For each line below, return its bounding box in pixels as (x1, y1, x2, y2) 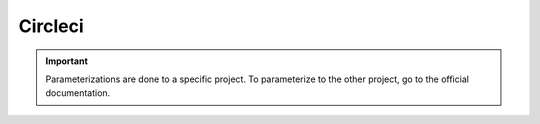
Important (45, 55, 89, 67)
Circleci (18, 15, 84, 37)
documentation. (45, 87, 111, 99)
